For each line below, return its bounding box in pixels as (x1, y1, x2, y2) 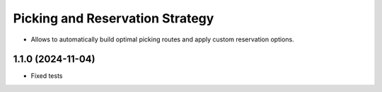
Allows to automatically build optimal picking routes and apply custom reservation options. (30, 35, 294, 44)
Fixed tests (30, 72, 63, 80)
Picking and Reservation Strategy (13, 11, 214, 26)
